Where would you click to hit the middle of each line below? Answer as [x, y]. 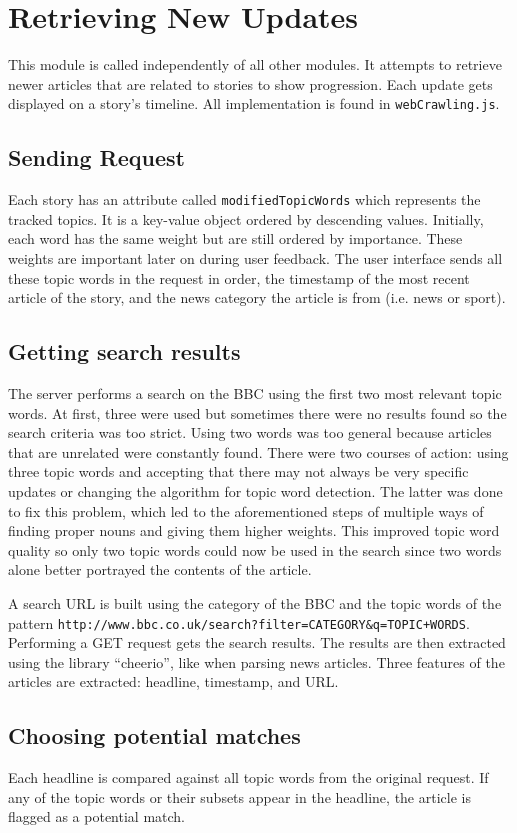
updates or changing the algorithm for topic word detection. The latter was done [255, 490]
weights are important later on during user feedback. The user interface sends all [255, 258]
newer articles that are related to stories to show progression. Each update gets [250, 83]
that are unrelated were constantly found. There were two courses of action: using [258, 451]
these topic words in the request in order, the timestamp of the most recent [239, 277]
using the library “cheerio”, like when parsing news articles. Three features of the [256, 661]
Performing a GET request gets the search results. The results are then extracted [257, 642]
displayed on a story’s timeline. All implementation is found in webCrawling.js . [254, 103]
